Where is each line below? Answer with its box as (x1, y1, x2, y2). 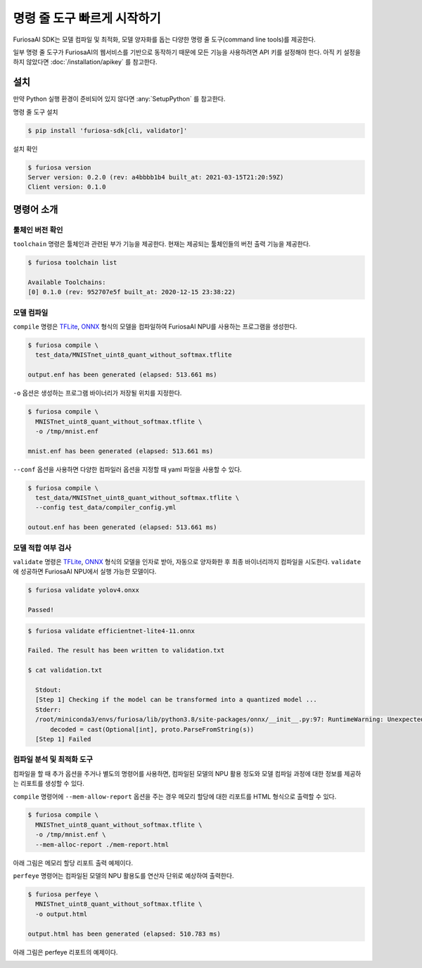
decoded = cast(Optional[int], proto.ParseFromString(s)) (50, 725, 255, 733)
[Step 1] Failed (35, 735, 91, 743)
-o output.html (35, 910, 88, 918)
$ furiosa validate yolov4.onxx (27, 586, 140, 594)
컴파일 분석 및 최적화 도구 (13, 755, 94, 765)
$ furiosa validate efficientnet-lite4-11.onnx (27, 627, 195, 635)
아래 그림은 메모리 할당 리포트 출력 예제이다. (13, 858, 134, 867)
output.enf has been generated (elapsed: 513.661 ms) (27, 371, 217, 379)
